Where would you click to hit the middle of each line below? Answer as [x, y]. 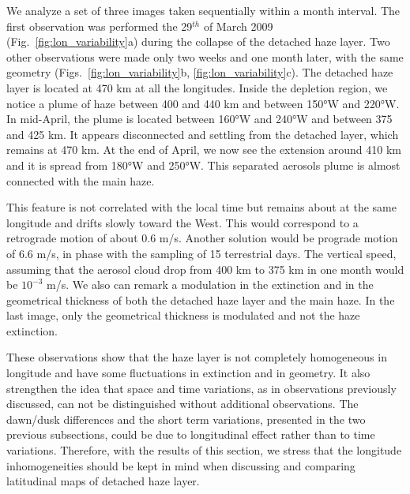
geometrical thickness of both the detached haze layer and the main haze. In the [201, 299]
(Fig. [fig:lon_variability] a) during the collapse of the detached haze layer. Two [198, 41]
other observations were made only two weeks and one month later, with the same [205, 56]
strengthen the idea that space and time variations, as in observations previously [201, 388]
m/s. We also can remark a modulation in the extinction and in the [210, 284]
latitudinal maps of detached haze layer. [103, 481]
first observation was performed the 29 [100, 26]
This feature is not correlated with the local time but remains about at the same [201, 207]
